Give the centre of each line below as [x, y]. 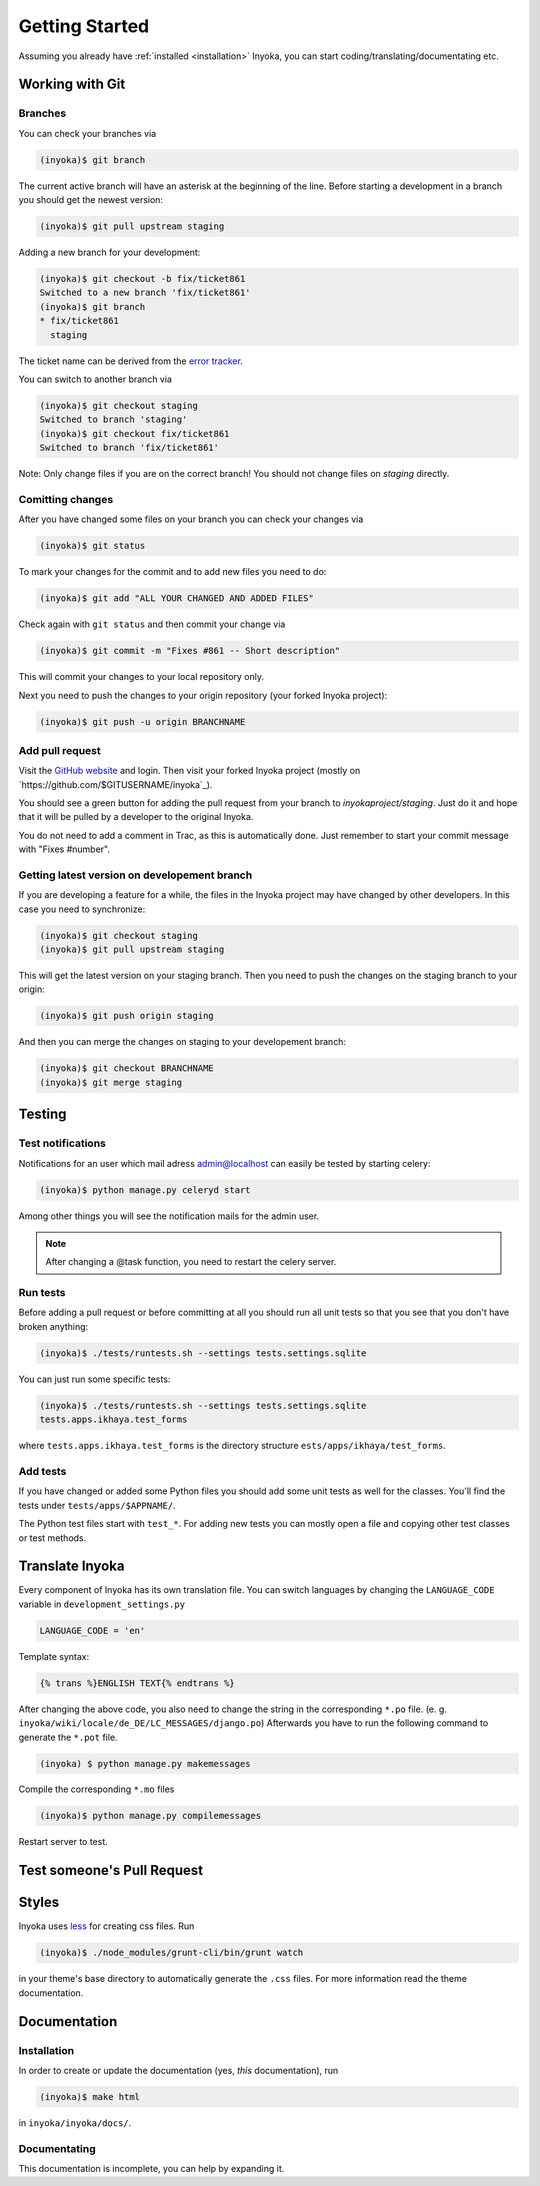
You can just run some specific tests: [94, 1379]
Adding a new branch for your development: [109, 252]
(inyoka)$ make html [89, 2096]
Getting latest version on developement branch [135, 875]
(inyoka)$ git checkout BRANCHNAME [126, 1068]
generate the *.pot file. [68, 1737]
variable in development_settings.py [101, 1604]
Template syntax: [54, 1656]
